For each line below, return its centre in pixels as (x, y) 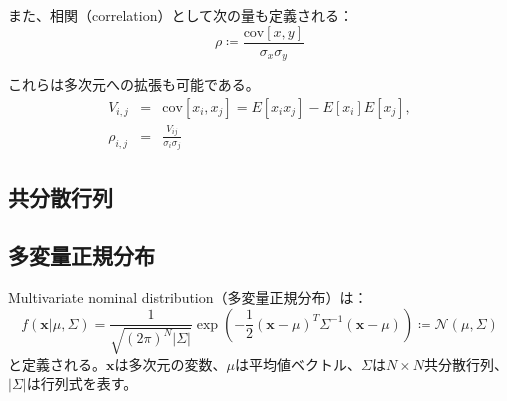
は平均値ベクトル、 (297, 363)
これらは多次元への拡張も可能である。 (134, 84)
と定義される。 (57, 363)
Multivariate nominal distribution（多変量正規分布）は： (188, 297)
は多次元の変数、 (170, 363)
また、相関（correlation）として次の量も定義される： (181, 15)
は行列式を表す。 (82, 383)
